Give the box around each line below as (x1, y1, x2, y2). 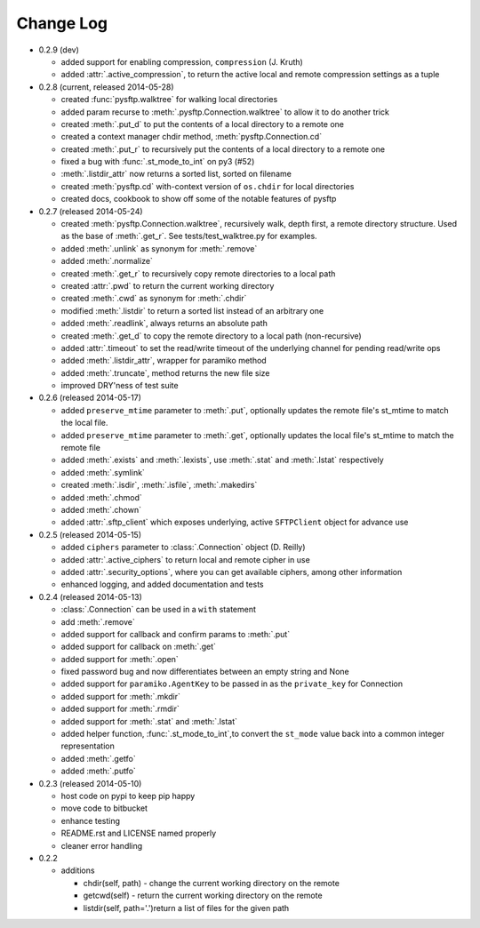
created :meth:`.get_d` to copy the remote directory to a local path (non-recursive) (60, 330, 362, 341)
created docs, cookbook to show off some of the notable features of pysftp (60, 194, 337, 204)
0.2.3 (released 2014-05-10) (38, 778, 142, 788)
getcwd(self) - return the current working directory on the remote (83, 890, 324, 901)
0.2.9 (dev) (38, 44, 79, 55)
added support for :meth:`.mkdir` (60, 691, 181, 701)
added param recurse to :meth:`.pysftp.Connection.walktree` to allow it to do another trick (60, 107, 390, 117)
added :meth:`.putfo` (60, 765, 137, 777)
